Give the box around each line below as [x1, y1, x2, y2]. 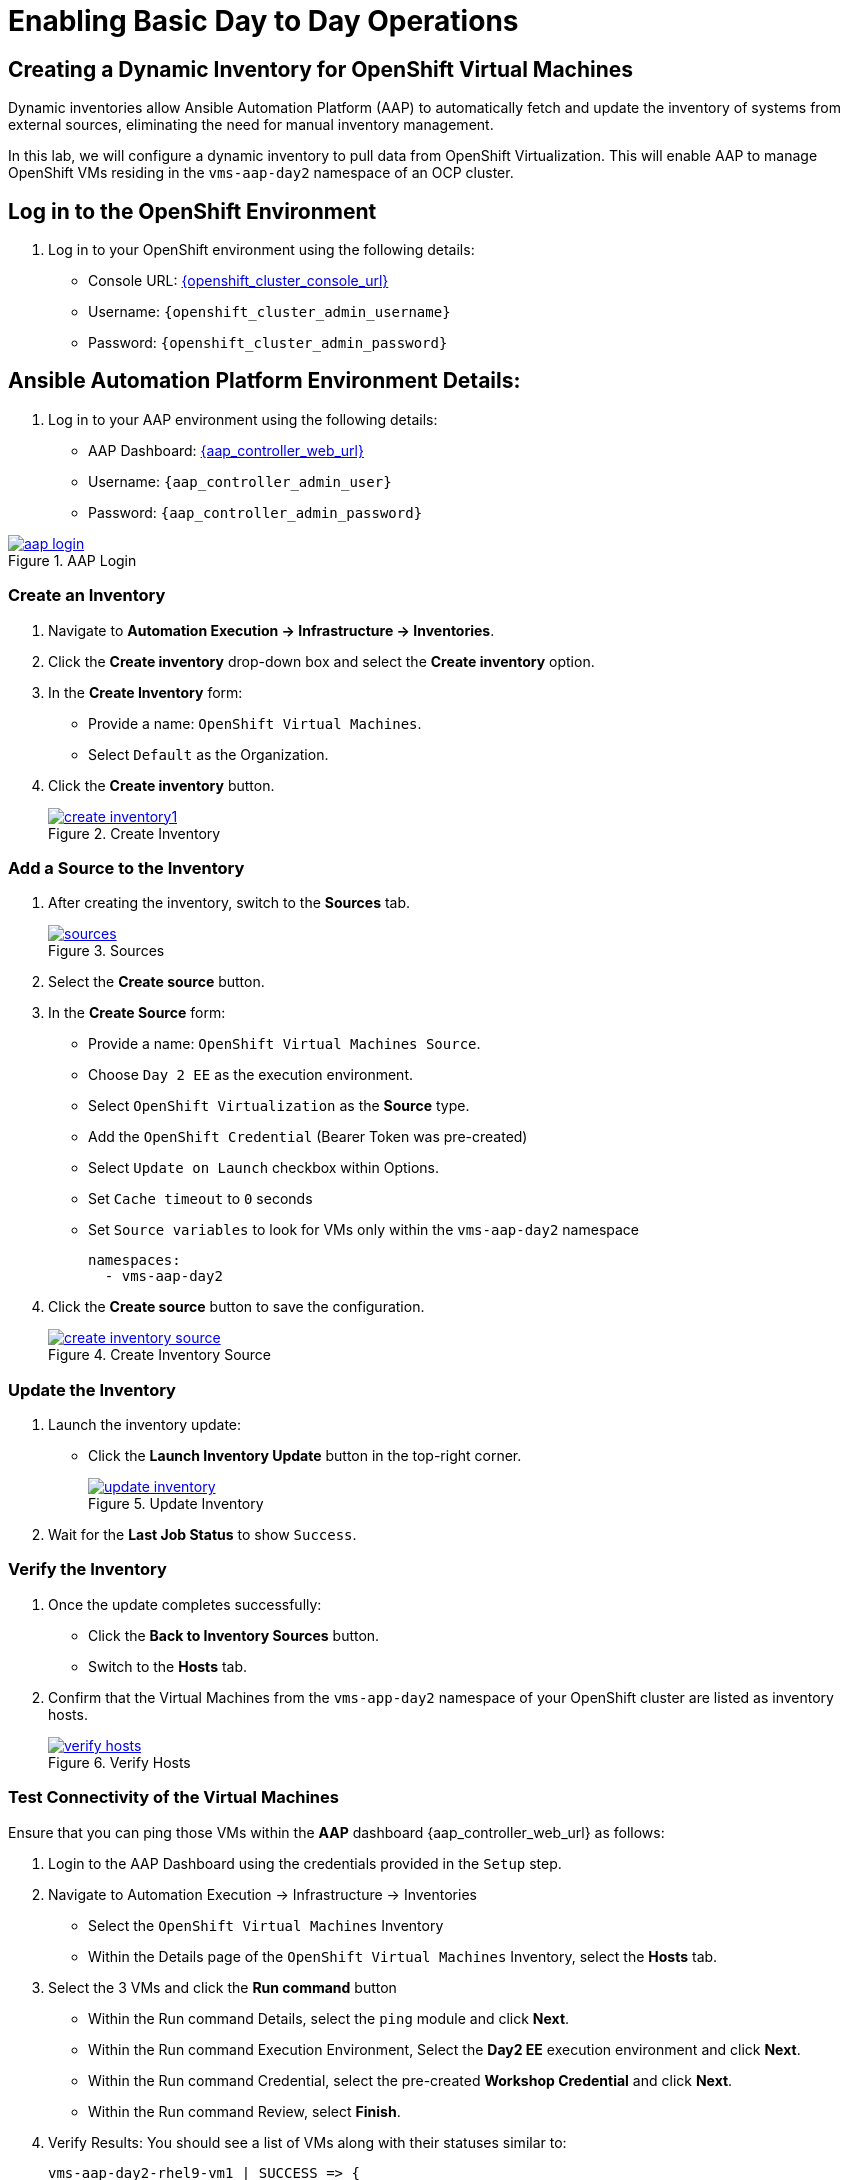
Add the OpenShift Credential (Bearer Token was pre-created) [88, 1128, 528, 1146]
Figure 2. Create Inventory [48, 824, 221, 842]
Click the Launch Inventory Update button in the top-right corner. [88, 1447, 522, 1465]
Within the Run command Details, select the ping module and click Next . [88, 2009, 570, 2027]
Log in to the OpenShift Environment [8, 198, 377, 224]
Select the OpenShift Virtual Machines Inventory [88, 1916, 444, 1934]
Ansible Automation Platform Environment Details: [8, 368, 521, 394]
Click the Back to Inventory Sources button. [88, 1626, 380, 1644]
